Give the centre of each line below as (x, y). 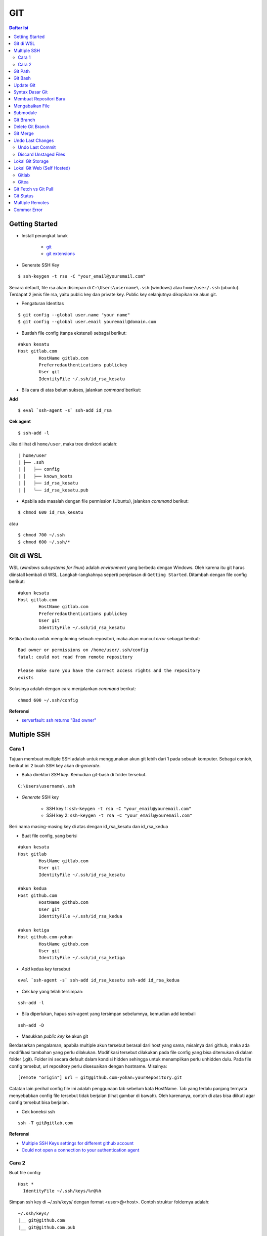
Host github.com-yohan (45, 937)
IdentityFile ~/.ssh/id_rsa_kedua (81, 916)
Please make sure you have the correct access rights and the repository (109, 671)
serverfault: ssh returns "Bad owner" (59, 720)
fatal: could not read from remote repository (75, 657)
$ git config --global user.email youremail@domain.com (87, 322)
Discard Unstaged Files (42, 154)
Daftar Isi (19, 28)
